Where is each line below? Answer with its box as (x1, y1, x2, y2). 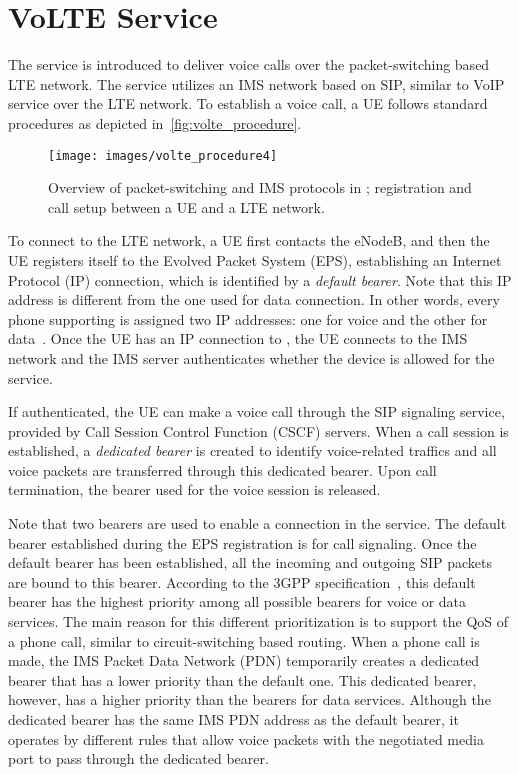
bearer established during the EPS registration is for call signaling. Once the (8, 532, 477, 553)
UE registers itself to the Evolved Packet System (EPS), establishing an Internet (8, 249, 502, 270)
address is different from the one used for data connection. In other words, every (8, 289, 500, 310)
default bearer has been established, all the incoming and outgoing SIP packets (8, 552, 492, 573)
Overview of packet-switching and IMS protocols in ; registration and (48, 177, 472, 198)
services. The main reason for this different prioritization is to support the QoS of (8, 611, 509, 632)
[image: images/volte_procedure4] (48, 148, 278, 163)
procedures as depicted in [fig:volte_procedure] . (8, 112, 302, 133)
